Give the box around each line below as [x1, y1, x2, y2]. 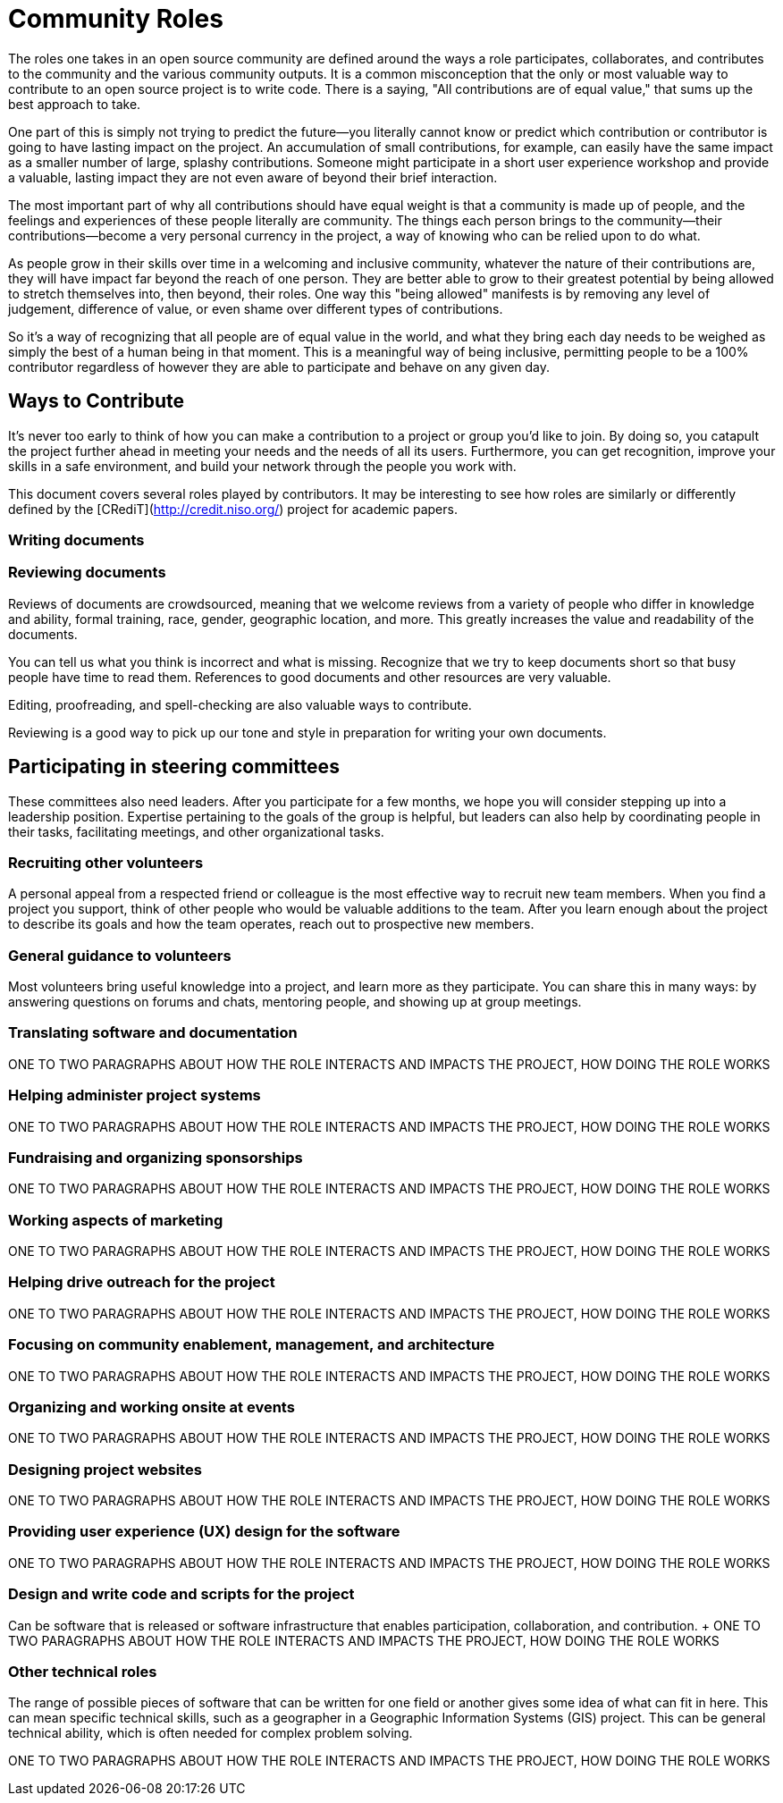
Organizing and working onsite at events [8, 1397, 295, 1416]
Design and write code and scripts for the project [8, 1585, 355, 1604]
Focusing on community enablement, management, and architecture [8, 1335, 495, 1354]
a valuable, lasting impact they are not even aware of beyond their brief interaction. [8, 169, 498, 185]
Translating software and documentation [8, 1024, 298, 1042]
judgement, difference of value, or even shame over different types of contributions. [8, 300, 503, 316]
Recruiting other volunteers [8, 853, 204, 872]
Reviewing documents [8, 563, 166, 582]
